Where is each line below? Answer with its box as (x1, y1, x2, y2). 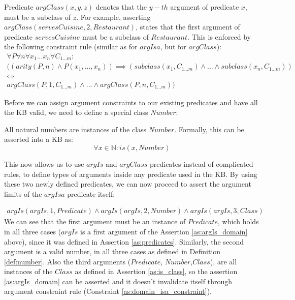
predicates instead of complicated (149, 158, 253, 169)
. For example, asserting (76, 11, 151, 22)
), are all (210, 256, 237, 266)
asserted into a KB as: (4, 134, 73, 144)
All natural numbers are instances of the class (4, 124, 147, 134)
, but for (160, 41, 186, 52)
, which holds (218, 216, 259, 227)
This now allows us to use (4, 158, 84, 169)
